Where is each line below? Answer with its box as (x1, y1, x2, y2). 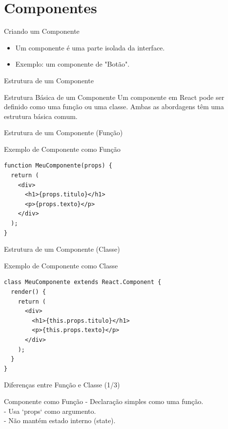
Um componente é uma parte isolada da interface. (15, 42, 165, 52)
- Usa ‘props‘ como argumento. (4, 405, 96, 416)
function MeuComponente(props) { (4, 162, 112, 169)
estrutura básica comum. (4, 111, 78, 121)
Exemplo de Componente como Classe (4, 260, 118, 270)
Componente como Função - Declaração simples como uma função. (4, 396, 204, 406)
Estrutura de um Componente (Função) (4, 127, 123, 138)
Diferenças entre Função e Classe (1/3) (4, 380, 120, 390)
